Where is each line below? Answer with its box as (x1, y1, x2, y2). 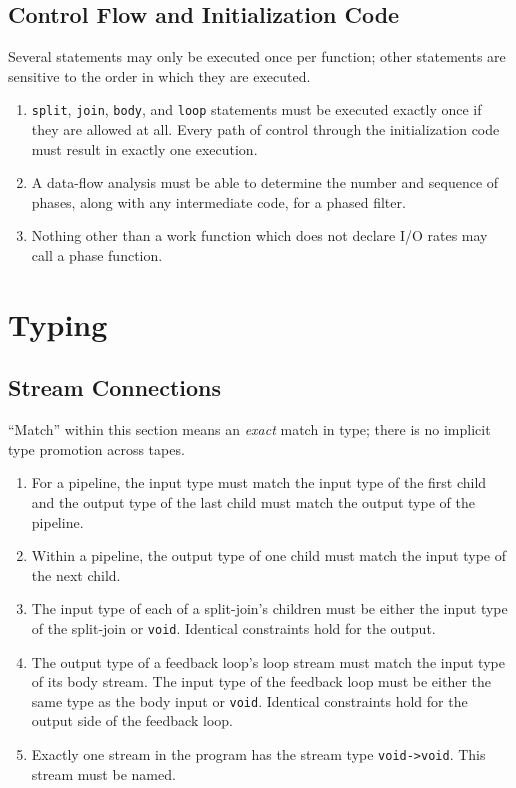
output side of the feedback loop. (31, 710, 233, 731)
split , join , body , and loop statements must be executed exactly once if (31, 99, 482, 120)
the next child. (31, 564, 121, 585)
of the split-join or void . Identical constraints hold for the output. (31, 617, 436, 638)
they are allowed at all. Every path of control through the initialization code (31, 119, 500, 140)
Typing (8, 303, 108, 344)
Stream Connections (8, 372, 222, 403)
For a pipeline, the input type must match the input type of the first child (31, 472, 487, 493)
